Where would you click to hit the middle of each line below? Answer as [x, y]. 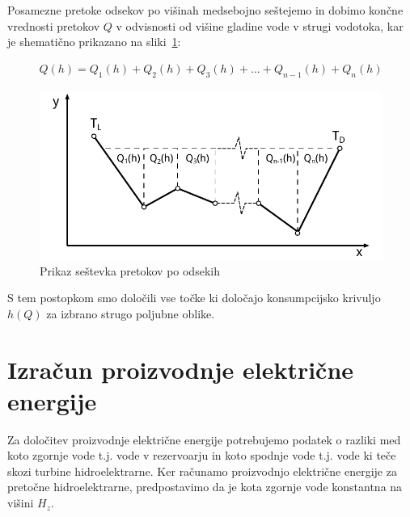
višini [21, 503]
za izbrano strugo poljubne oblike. [131, 313]
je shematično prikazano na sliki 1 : [94, 42]
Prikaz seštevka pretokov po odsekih [130, 270]
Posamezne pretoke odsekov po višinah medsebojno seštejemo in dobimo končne [205, 10]
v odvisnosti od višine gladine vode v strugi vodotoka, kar [260, 25]
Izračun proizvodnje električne [181, 369]
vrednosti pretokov [54, 25]
